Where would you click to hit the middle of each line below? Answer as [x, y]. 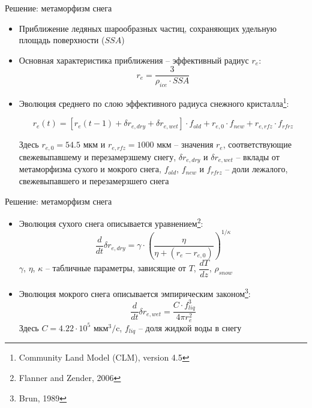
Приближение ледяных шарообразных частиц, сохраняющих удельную [148, 28]
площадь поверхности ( [62, 40]
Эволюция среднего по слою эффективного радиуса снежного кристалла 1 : [154, 102]
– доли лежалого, [256, 169]
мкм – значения [185, 144]
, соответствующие [257, 144]
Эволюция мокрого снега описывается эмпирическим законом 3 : [135, 292]
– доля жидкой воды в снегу [190, 327]
